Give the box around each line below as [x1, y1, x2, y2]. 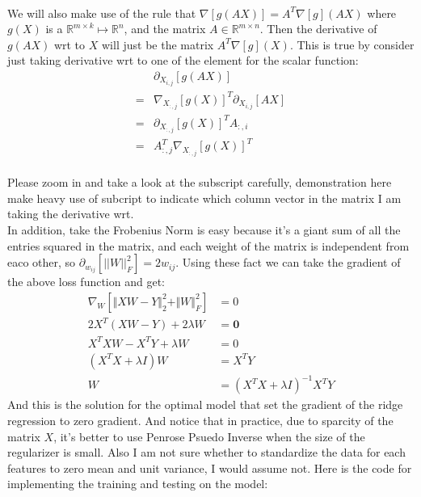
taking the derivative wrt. [7, 205, 134, 222]
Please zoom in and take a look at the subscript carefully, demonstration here [7, 174, 392, 191]
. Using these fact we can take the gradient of [175, 254, 401, 271]
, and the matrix [124, 20, 206, 37]
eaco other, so [7, 254, 76, 271]
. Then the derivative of [259, 20, 377, 37]
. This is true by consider [289, 36, 415, 53]
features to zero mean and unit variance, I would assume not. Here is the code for [7, 459, 412, 476]
